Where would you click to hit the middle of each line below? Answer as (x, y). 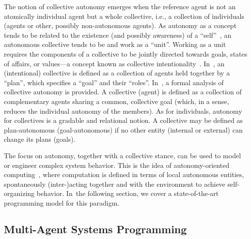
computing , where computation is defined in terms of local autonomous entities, (124, 174)
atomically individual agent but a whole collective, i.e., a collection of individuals (124, 16)
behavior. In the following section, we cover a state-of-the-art (128, 193)
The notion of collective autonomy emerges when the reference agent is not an (120, 6)
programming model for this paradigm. (62, 202)
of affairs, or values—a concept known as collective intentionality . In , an (114, 63)
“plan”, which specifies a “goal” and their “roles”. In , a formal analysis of (114, 82)
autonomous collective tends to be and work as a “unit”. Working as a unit (115, 44)
